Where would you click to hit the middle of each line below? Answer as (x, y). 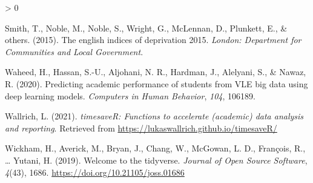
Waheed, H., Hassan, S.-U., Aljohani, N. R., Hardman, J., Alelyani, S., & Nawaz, (156, 72)
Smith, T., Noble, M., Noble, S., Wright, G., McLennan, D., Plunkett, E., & (146, 28)
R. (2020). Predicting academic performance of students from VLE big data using (156, 83)
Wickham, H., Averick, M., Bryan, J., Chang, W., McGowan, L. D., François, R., (155, 148)
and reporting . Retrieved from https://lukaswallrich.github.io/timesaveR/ (141, 128)
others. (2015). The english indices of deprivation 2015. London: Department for (153, 40)
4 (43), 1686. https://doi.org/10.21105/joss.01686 (95, 172)
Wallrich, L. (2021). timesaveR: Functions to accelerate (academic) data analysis (154, 116)
